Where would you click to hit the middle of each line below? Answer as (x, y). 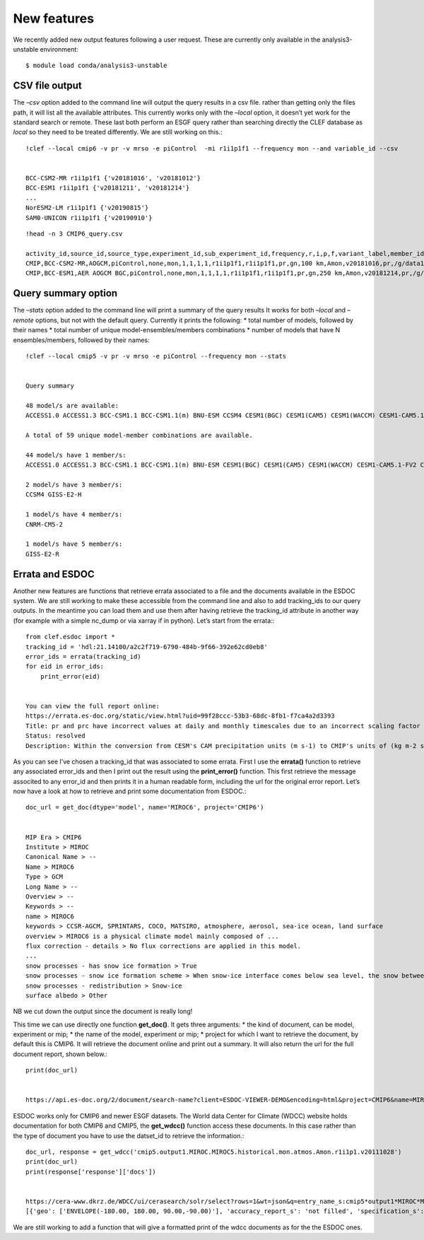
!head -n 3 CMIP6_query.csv (74, 234)
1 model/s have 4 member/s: (74, 515)
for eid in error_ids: (65, 667)
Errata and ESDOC (54, 574)
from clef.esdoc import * (71, 637)
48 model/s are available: (72, 405)
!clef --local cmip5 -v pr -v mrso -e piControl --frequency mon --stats (156, 356)
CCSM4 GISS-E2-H (54, 495)
